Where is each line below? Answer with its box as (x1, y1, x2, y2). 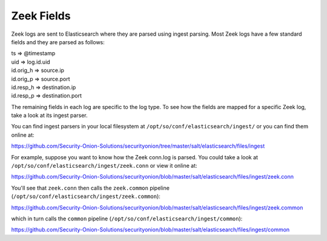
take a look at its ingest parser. (11, 112, 88, 119)
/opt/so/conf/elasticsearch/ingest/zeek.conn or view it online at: (11, 162, 197, 170)
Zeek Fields (11, 9, 71, 22)
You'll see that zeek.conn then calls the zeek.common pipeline (11, 184, 170, 191)
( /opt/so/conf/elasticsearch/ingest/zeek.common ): (11, 193, 160, 200)
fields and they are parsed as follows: (11, 38, 105, 45)
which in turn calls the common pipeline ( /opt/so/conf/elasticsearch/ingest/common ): (11, 215, 243, 222)
